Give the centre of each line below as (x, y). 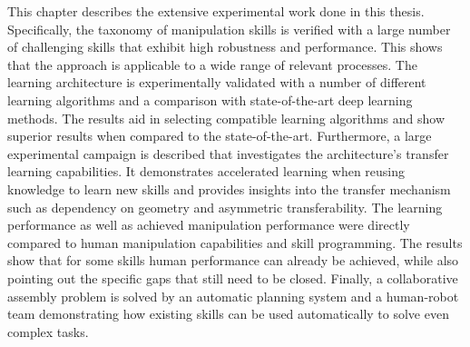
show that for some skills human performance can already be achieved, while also (233, 260)
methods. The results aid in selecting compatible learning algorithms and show (226, 118)
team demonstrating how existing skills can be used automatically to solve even (228, 314)
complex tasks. (48, 331)
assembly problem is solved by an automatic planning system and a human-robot (233, 296)
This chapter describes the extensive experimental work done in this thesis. (216, 11)
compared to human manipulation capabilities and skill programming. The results (235, 242)
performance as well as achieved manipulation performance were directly (209, 225)
